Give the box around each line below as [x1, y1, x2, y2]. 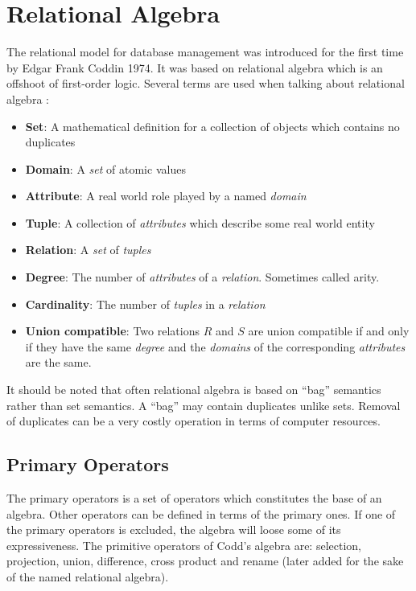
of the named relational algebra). [6, 568, 169, 585]
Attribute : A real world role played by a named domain [25, 187, 307, 204]
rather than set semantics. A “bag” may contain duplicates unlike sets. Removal [6, 396, 401, 413]
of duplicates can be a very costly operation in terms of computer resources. [6, 412, 381, 429]
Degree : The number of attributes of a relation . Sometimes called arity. [25, 269, 380, 285]
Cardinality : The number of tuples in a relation [25, 295, 266, 312]
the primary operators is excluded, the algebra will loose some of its [6, 521, 341, 538]
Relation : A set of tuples [25, 241, 151, 258]
